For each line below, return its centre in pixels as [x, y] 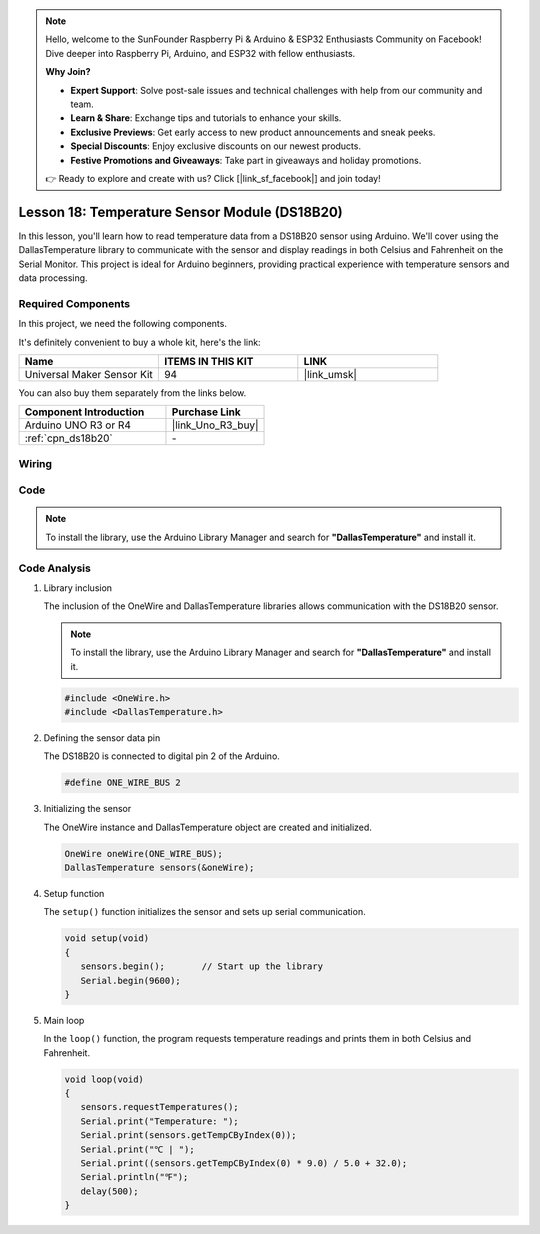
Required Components [74, 303]
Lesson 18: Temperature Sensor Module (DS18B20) [181, 211]
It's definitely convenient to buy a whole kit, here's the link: [139, 342]
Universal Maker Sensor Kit [89, 374]
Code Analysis [55, 568]
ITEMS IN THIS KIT [208, 361]
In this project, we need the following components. [122, 324]
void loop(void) [104, 1079]
